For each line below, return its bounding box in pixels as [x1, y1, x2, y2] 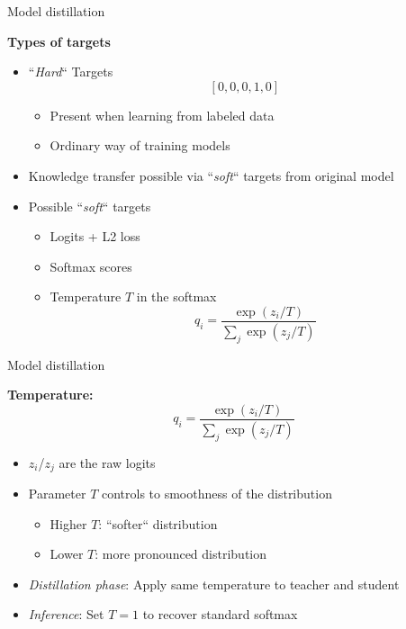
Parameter [28, 483, 86, 502]
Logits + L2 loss [50, 227, 140, 246]
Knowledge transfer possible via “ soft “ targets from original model [28, 166, 394, 184]
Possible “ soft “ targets [28, 196, 151, 215]
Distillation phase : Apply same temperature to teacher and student [28, 574, 400, 593]
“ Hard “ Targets [28, 62, 113, 81]
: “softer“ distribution [98, 514, 218, 533]
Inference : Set [28, 605, 104, 624]
